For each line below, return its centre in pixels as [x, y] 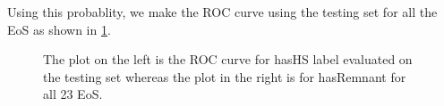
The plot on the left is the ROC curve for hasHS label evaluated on [228, 59]
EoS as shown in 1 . [59, 29]
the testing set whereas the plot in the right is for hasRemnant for [225, 76]
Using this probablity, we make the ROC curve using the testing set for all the [222, 12]
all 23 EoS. [73, 94]
